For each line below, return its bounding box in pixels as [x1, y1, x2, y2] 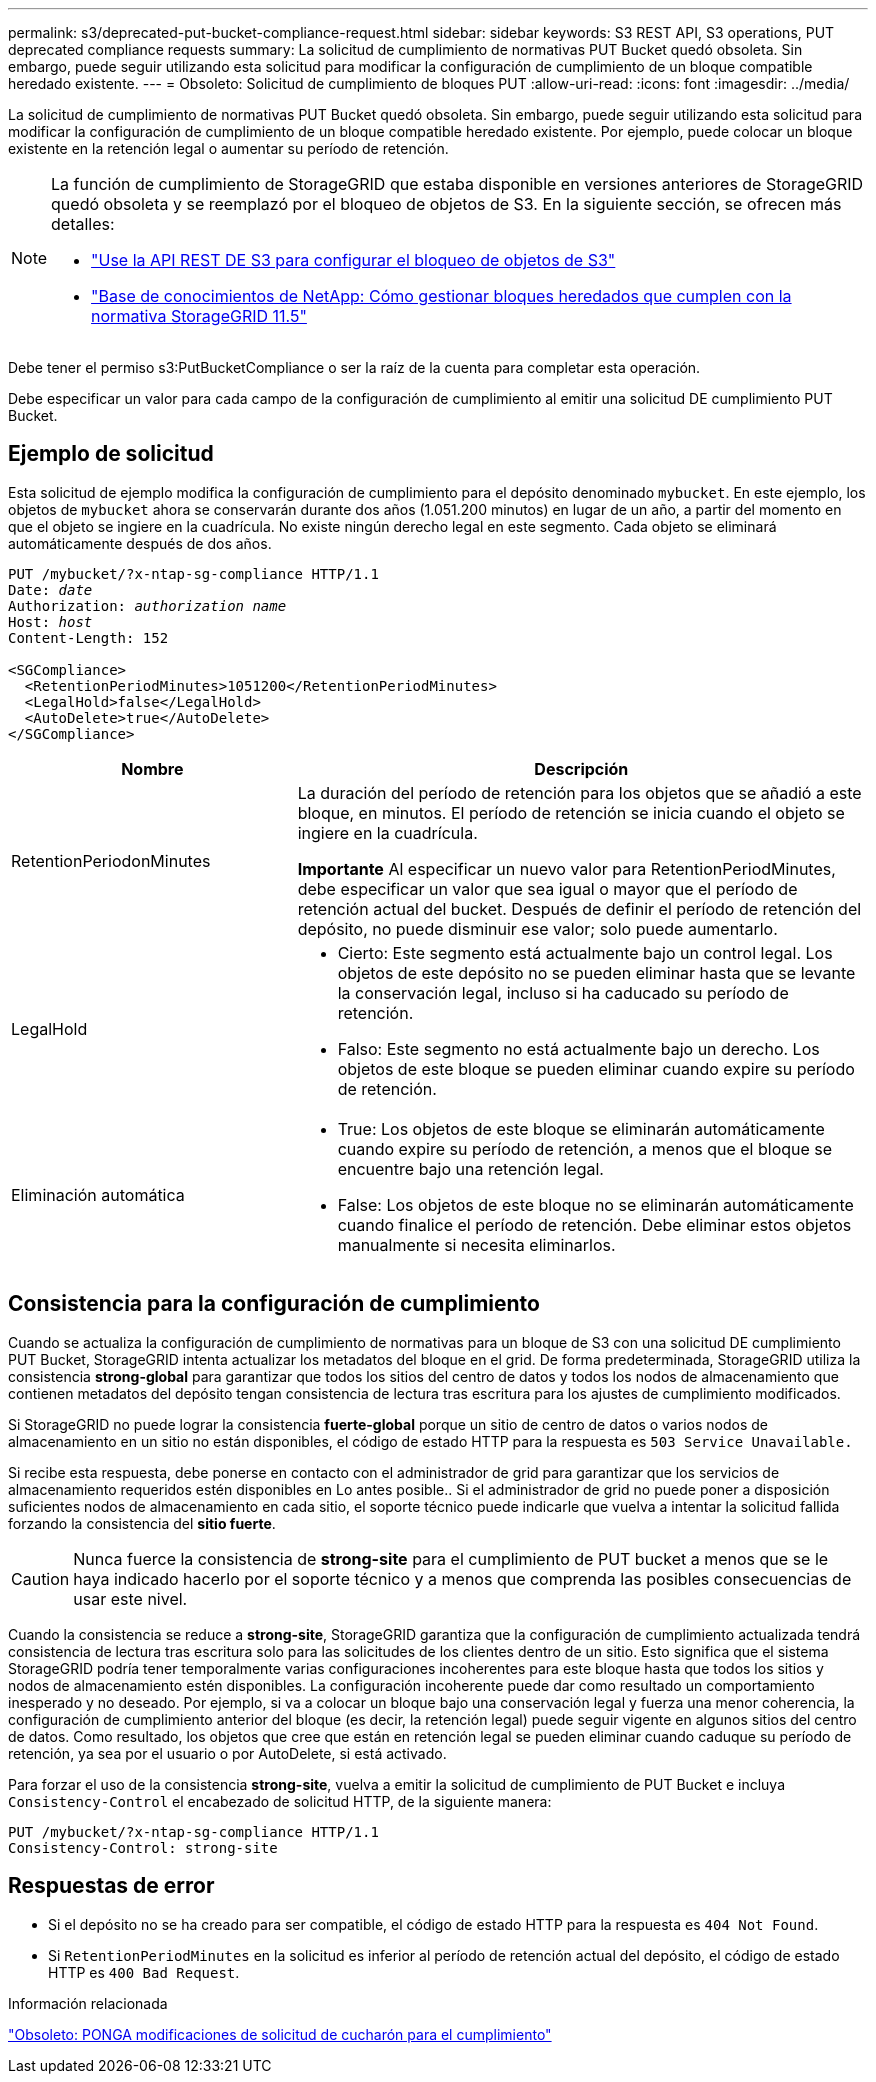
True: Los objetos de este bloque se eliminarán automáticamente [337, 1118, 825, 1139]
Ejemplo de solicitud [8, 441, 214, 467]
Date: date [8, 581, 93, 598]
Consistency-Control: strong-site [8, 1839, 278, 1856]
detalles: [51, 214, 115, 234]
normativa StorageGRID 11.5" [91, 306, 307, 326]
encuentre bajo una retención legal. [337, 1158, 604, 1179]
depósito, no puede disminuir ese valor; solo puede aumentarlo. [297, 918, 778, 939]
